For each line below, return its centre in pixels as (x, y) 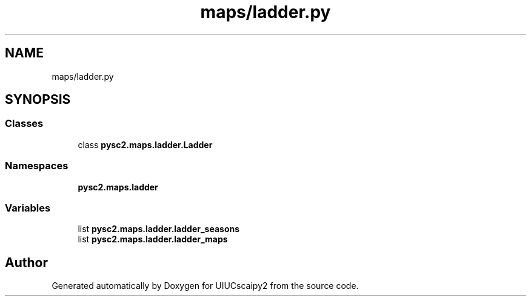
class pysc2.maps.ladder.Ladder (145, 144)
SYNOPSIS (38, 100)
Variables (28, 208)
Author (26, 262)
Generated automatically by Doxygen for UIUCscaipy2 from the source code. (205, 286)
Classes (24, 124)
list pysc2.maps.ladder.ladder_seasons (159, 229)
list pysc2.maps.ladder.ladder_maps (153, 239)
